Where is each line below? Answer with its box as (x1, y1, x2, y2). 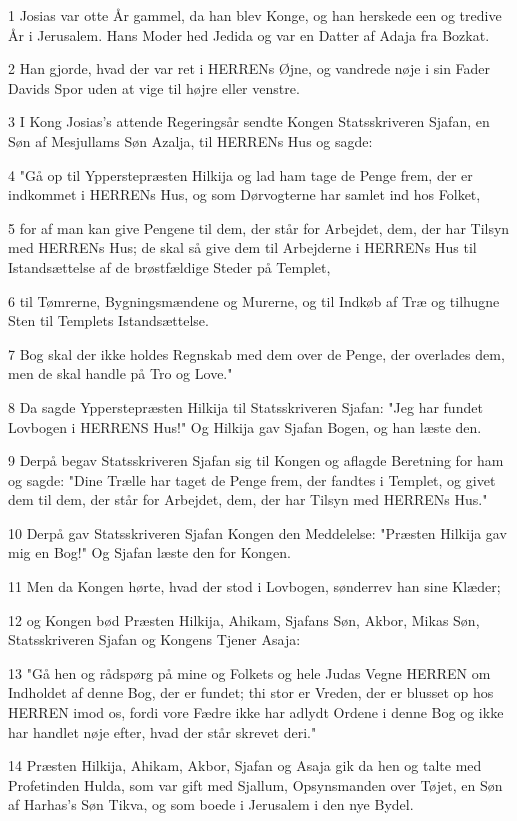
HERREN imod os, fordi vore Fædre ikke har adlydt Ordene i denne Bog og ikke (8, 702, 504, 723)
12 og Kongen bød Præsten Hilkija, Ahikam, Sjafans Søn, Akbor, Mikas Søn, (8, 609, 480, 630)
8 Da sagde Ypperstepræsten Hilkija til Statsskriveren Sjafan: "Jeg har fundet (8, 396, 483, 417)
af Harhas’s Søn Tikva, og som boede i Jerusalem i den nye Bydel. (8, 794, 414, 815)
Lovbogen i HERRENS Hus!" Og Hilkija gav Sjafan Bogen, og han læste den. (8, 416, 482, 437)
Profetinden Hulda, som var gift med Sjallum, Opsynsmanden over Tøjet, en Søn (8, 774, 503, 795)
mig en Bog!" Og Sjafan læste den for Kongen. (8, 542, 291, 563)
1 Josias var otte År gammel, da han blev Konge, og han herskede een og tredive (8, 5, 502, 25)
